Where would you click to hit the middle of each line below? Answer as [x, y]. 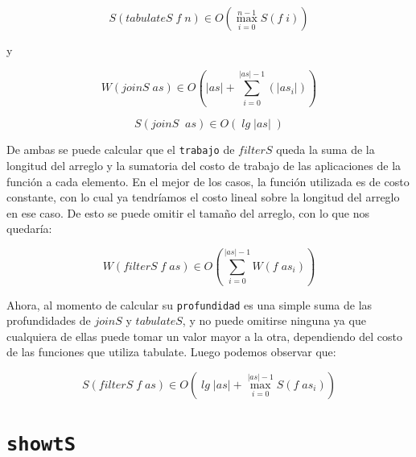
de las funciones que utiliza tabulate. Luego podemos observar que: [171, 352]
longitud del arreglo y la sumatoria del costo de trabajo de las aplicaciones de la [204, 165]
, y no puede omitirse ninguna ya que [274, 320]
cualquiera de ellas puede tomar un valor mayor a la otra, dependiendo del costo [204, 336]
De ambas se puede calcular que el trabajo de [121, 150]
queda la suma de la [325, 150]
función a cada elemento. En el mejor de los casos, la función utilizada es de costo [208, 181]
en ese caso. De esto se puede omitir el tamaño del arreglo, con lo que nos [188, 212]
